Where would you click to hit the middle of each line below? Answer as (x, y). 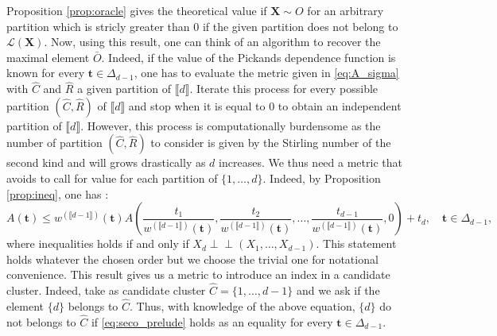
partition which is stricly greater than (98, 26)
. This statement (356, 243)
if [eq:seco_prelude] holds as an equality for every (212, 321)
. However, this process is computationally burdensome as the (231, 125)
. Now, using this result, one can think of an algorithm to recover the (212, 42)
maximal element (48, 57)
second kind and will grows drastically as (106, 162)
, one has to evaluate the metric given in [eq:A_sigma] (266, 73)
